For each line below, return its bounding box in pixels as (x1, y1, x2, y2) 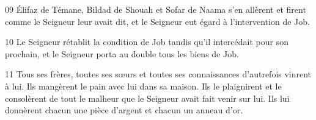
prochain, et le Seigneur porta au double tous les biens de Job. (5, 47, 239, 60)
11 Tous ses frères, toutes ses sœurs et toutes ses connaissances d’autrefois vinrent (5, 68, 312, 80)
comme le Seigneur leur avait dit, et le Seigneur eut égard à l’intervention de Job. (5, 15, 310, 27)
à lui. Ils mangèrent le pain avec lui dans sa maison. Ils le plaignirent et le (5, 79, 282, 92)
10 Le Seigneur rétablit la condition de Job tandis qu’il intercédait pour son (5, 35, 288, 48)
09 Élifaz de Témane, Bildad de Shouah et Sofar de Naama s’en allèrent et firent (5, 3, 306, 15)
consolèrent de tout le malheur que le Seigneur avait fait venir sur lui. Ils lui (5, 91, 290, 104)
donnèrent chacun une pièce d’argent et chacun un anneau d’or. (5, 104, 243, 116)
